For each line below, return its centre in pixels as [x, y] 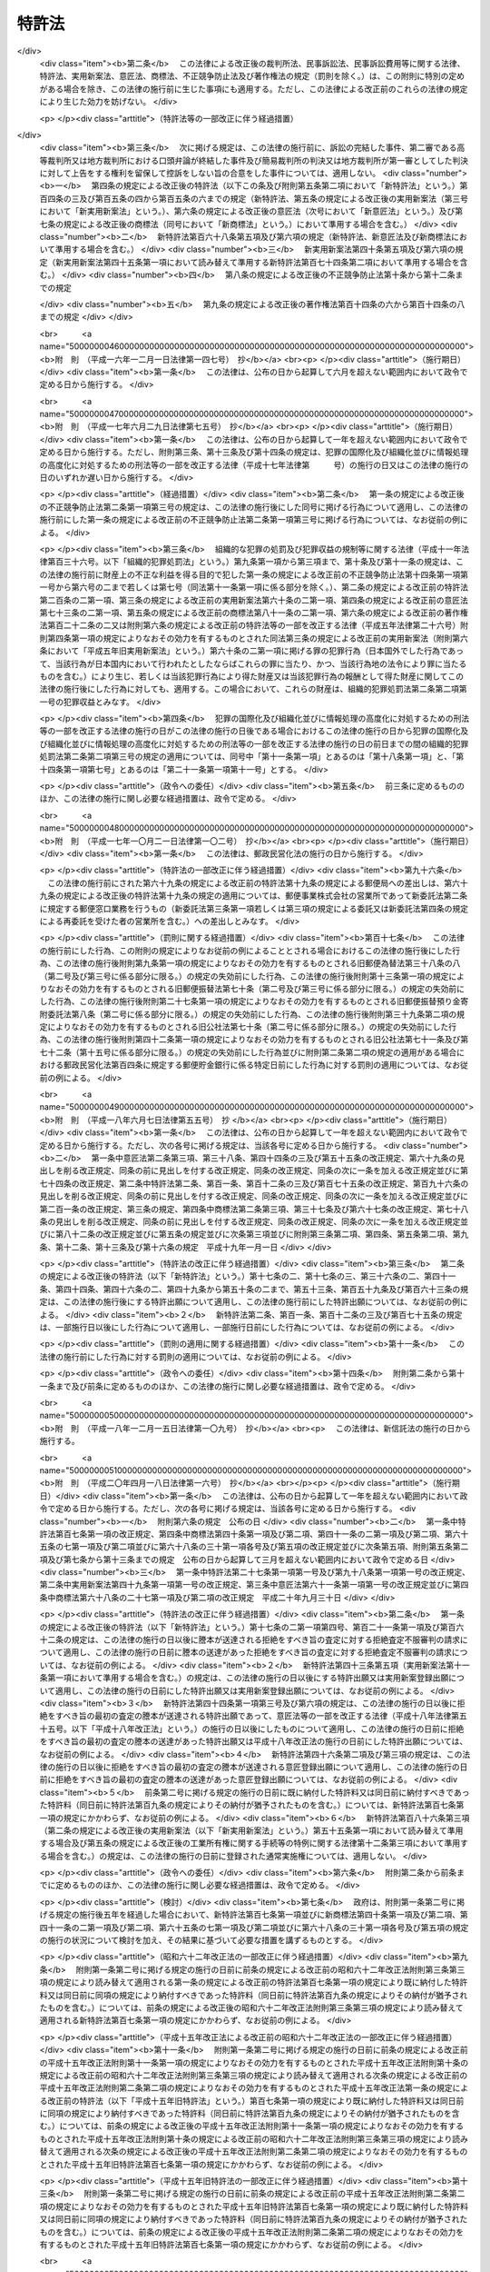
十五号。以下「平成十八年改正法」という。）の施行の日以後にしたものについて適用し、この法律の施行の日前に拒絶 [252, 1729]
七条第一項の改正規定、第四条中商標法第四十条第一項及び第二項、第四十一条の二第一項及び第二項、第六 [266, 1534]
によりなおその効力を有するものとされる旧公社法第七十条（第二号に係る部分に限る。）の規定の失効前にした [248, 1027]
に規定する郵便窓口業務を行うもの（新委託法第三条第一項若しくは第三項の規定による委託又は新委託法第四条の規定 [254, 908]
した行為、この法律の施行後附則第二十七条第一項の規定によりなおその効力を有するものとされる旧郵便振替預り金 [250, 1001]
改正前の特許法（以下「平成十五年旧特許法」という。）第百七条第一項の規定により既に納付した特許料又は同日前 [255, 2100]
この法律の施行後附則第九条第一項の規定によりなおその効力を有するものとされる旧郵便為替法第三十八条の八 [258, 963]
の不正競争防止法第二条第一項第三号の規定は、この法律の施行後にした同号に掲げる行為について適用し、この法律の [254, 507]
